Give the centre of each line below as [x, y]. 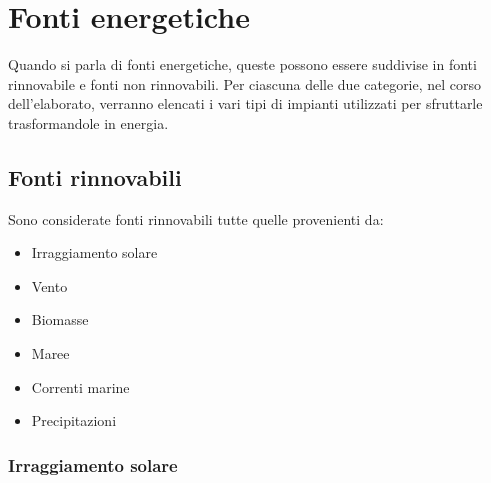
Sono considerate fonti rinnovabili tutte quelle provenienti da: [196, 218]
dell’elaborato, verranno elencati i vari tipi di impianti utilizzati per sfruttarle [245, 103]
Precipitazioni [74, 420]
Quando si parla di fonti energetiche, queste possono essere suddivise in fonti [242, 64]
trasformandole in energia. [88, 122]
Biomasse [60, 319]
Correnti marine [80, 386]
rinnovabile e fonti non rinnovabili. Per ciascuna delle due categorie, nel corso [245, 83]
